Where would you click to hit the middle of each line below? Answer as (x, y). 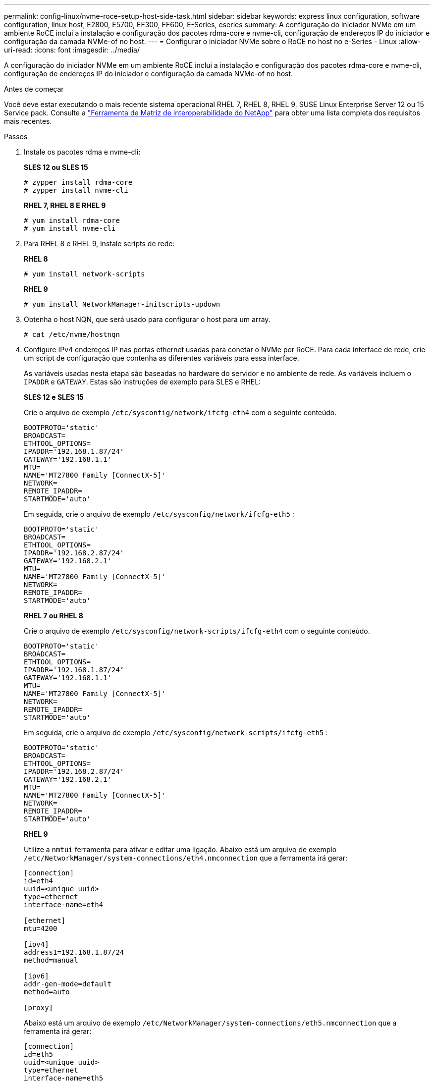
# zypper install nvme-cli (76, 190)
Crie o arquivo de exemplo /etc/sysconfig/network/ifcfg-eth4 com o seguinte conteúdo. (180, 412)
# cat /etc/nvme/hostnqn (72, 334)
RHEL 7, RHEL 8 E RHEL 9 (65, 205)
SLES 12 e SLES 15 (54, 397)
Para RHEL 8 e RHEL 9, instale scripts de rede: (99, 243)
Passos (16, 136)
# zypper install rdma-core (78, 182)
